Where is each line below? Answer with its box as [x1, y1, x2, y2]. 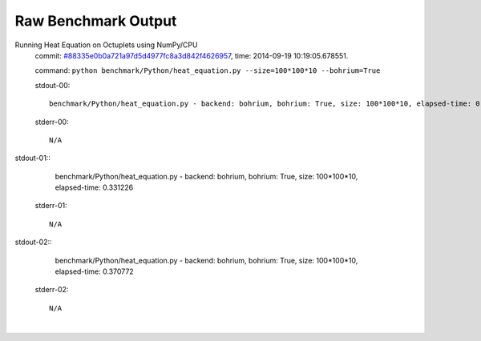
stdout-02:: [14, 237, 52, 247]
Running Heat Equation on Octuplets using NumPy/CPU [14, 40, 198, 50]
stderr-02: [34, 285, 69, 295]
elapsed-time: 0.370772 [55, 267, 134, 276]
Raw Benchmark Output [14, 12, 177, 30]
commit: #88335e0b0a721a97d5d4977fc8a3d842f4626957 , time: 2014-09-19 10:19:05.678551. [34, 50, 349, 60]
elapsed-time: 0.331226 [55, 183, 134, 192]
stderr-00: [34, 117, 69, 126]
